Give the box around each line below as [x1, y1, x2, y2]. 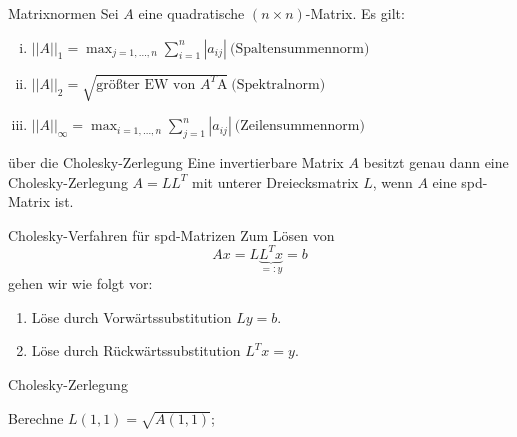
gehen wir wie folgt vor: [8, 273, 153, 294]
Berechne [8, 407, 64, 428]
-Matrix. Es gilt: [305, 3, 405, 23]
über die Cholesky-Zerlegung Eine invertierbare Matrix [8, 151, 344, 172]
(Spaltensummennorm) [229, 41, 370, 56]
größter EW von [96, 77, 196, 92]
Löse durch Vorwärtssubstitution [31, 306, 232, 327]
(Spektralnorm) [231, 77, 326, 92]
